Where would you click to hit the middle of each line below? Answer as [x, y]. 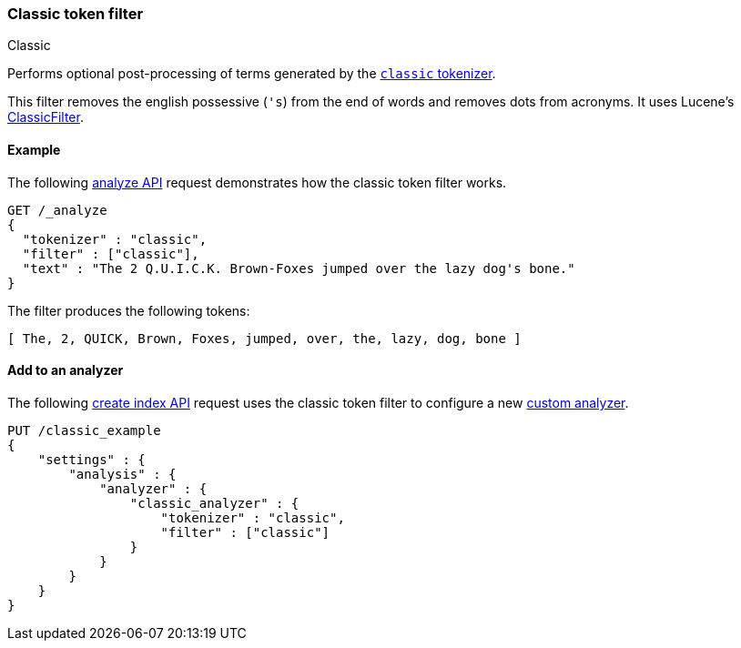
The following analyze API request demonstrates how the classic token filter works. [257, 182]
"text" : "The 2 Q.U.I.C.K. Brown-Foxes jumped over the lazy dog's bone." [299, 268]
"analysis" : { [122, 474]
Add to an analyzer [66, 370]
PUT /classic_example [84, 430]
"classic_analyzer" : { [214, 503]
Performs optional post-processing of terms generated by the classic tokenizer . [252, 74]
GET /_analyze [57, 210]
